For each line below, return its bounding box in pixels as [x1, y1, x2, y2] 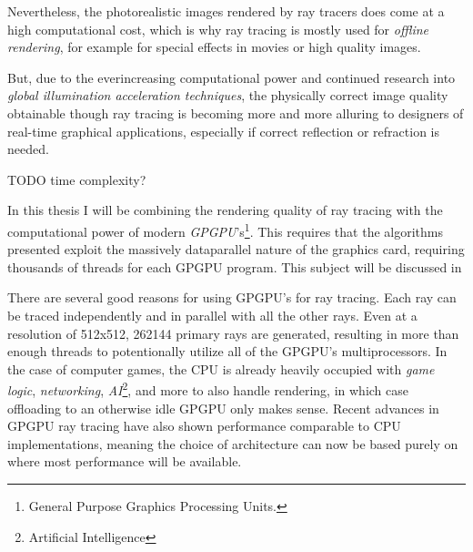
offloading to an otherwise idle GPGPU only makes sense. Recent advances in [7, 398, 439, 417]
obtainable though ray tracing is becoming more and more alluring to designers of [7, 103, 464, 122]
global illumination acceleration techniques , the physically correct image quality [7, 86, 448, 105]
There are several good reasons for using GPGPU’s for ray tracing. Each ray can [7, 288, 457, 307]
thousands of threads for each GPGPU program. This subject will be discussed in [7, 257, 462, 276]
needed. [7, 139, 49, 158]
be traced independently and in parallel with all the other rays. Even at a [7, 305, 418, 324]
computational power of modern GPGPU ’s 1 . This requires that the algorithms [7, 219, 443, 240]
